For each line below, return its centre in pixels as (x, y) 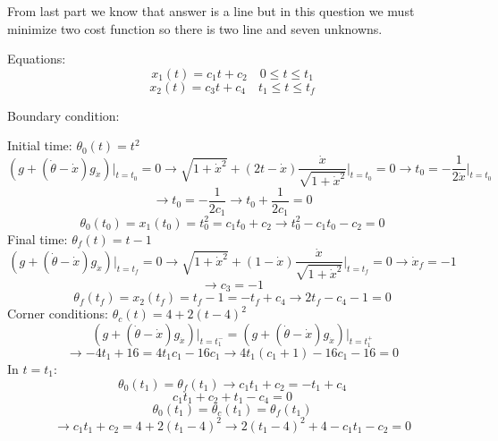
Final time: (38, 238)
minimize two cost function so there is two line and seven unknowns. (195, 28)
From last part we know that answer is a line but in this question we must (211, 11)
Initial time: (40, 145)
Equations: (37, 59)
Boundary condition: (63, 115)
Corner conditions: (58, 314)
